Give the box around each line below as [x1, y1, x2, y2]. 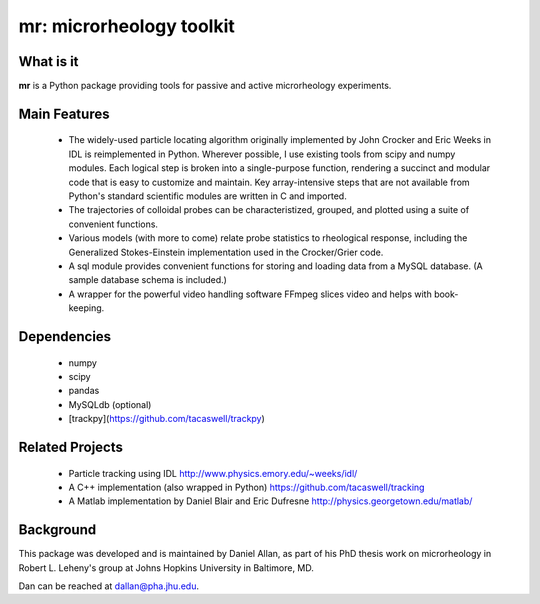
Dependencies [18, 328, 112, 345]
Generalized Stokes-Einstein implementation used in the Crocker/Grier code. [68, 246, 384, 258]
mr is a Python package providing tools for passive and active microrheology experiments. [18, 80, 392, 92]
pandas [68, 385, 100, 397]
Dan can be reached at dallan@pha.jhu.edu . [18, 580, 200, 592]
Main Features [18, 105, 110, 122]
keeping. [68, 302, 105, 314]
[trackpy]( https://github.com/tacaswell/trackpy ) [68, 413, 265, 425]
